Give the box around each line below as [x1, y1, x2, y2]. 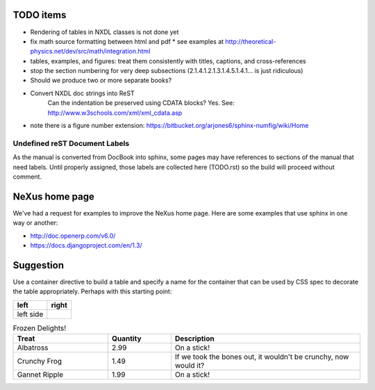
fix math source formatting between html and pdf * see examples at [30, 37, 224, 45]
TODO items [12, 9, 67, 21]
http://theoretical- [225, 37, 276, 45]
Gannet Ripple [17, 370, 64, 380]
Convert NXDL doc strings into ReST [30, 89, 135, 97]
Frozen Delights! [12, 323, 66, 333]
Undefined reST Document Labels [12, 138, 130, 148]
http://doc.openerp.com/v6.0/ [30, 231, 116, 240]
